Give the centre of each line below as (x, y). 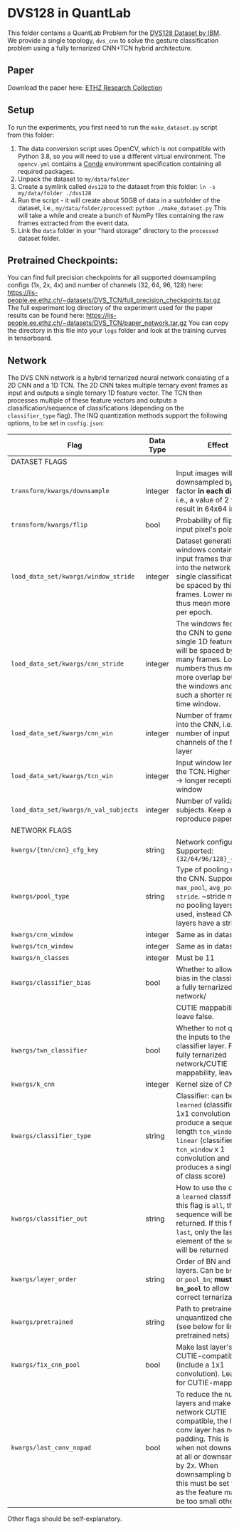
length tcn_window (206, 1132)
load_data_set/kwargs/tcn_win (62, 776)
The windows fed (205, 624)
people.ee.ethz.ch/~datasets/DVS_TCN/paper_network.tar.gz (97, 323)
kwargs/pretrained (42, 1322)
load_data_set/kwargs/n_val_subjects (75, 810)
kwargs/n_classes (40, 958)
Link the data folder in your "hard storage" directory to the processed (118, 230)
